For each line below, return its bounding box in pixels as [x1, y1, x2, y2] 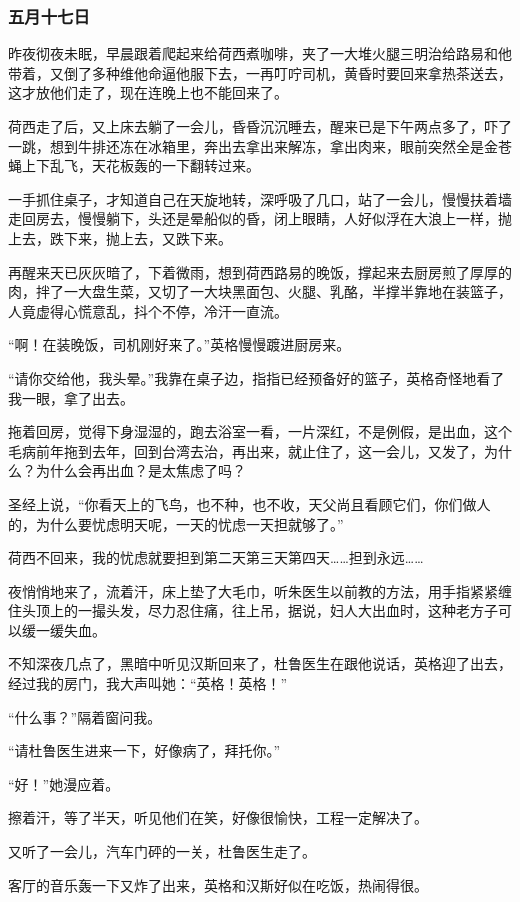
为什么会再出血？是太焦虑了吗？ [35, 460, 246, 481]
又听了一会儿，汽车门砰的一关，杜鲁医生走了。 [8, 841, 316, 862]
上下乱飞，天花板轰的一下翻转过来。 [21, 155, 260, 176]
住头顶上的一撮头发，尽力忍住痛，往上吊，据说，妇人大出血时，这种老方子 [8, 600, 498, 621]
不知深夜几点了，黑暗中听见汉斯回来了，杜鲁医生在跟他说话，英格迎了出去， [8, 653, 512, 674]
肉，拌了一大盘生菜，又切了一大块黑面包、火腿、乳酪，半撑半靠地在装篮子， [8, 281, 512, 302]
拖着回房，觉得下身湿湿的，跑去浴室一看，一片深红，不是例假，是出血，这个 [8, 421, 512, 442]
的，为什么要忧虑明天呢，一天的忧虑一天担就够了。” [8, 513, 344, 534]
